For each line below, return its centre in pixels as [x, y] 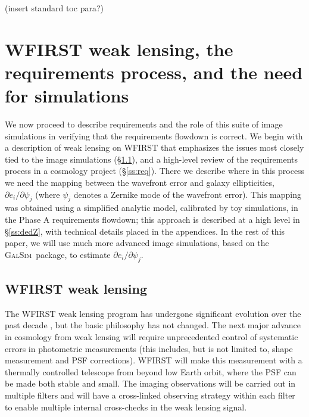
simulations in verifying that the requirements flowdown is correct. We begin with [154, 136]
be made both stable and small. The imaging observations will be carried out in [150, 383]
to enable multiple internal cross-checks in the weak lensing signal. [126, 407]
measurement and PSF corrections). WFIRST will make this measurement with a [154, 360]
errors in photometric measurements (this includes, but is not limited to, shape [149, 348]
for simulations [67, 96]
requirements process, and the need [154, 72]
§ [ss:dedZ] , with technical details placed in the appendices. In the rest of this [145, 231]
